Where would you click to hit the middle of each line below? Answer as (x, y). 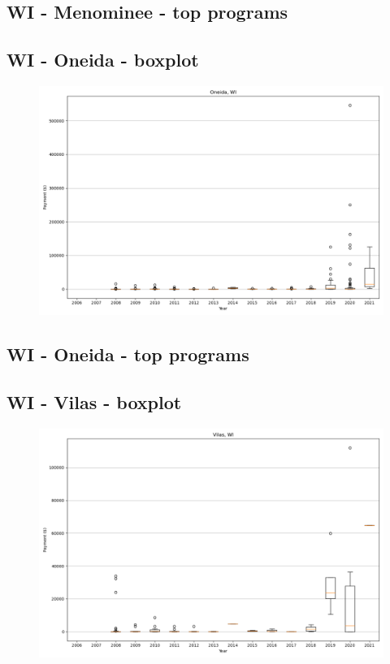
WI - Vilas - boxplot (94, 402)
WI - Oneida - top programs (128, 354)
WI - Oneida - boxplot (103, 60)
